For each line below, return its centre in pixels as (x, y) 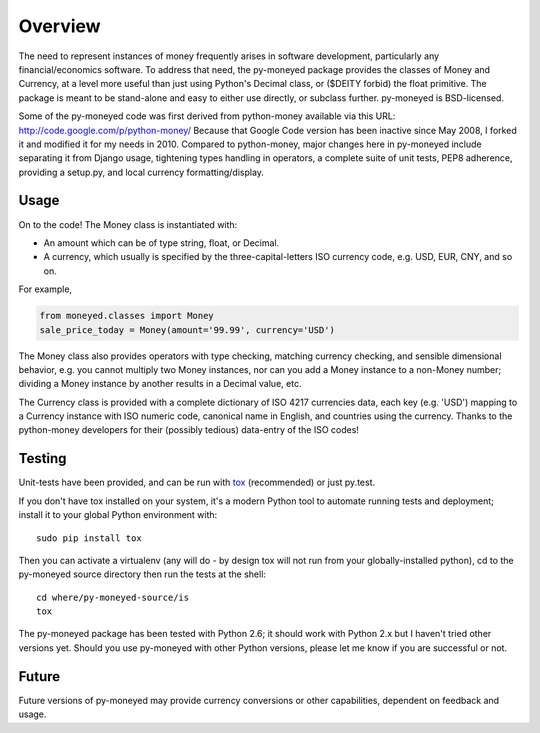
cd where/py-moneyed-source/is (113, 597)
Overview (59, 26)
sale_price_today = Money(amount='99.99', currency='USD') (187, 329)
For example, (45, 289)
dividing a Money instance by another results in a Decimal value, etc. (160, 384)
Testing (42, 458)
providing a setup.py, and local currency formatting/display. (141, 172)
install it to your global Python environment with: (118, 515)
